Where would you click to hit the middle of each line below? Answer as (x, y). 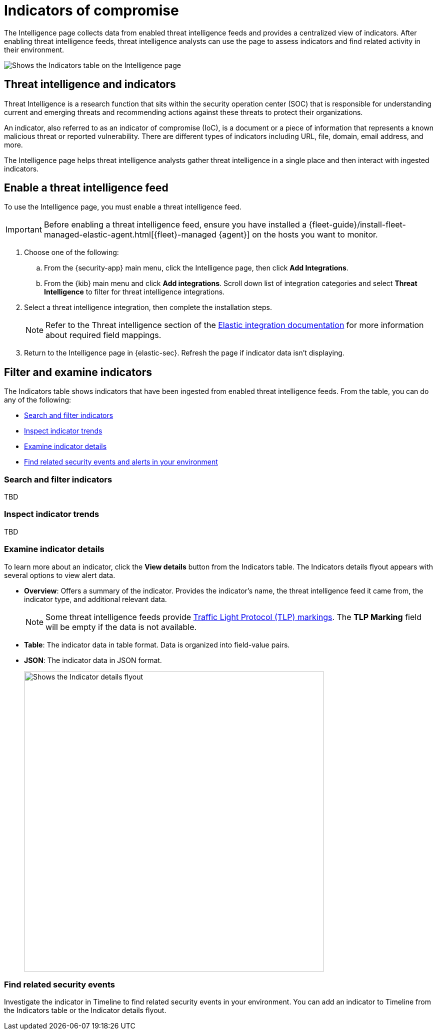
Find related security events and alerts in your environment (121, 462)
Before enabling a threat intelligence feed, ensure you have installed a (175, 225)
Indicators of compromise (91, 10)
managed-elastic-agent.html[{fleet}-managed (130, 235)
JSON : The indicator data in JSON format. (93, 660)
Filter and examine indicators (78, 372)
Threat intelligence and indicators (90, 84)
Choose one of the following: (71, 252)
